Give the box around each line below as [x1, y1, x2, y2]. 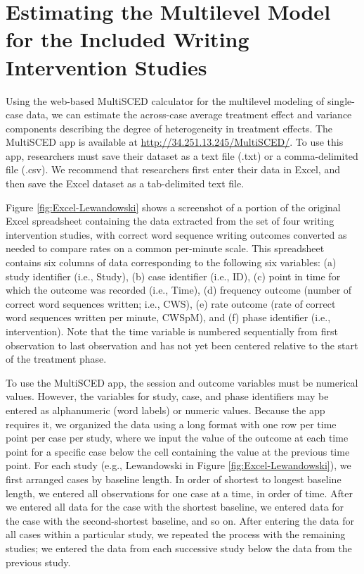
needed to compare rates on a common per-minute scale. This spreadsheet [6, 241, 325, 256]
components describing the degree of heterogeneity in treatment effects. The [6, 120, 333, 135]
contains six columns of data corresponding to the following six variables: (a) [6, 255, 337, 270]
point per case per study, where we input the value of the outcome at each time [6, 430, 349, 445]
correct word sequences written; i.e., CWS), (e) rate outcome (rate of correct [6, 296, 336, 311]
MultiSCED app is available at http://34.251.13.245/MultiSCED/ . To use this [6, 135, 344, 149]
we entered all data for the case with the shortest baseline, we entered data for [6, 499, 344, 514]
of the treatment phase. [6, 351, 107, 366]
